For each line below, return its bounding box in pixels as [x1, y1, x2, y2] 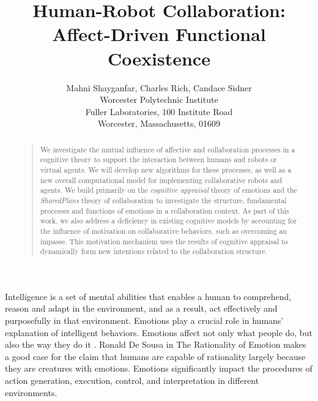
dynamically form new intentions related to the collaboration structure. [40, 246, 267, 257]
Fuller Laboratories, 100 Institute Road [85, 105, 233, 118]
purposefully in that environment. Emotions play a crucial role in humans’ [5, 314, 284, 327]
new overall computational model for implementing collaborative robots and [40, 174, 283, 185]
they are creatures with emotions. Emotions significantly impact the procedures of [5, 362, 312, 375]
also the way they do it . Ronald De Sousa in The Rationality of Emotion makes [5, 338, 306, 351]
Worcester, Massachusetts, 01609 [98, 117, 220, 130]
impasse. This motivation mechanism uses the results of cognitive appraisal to [40, 236, 288, 246]
